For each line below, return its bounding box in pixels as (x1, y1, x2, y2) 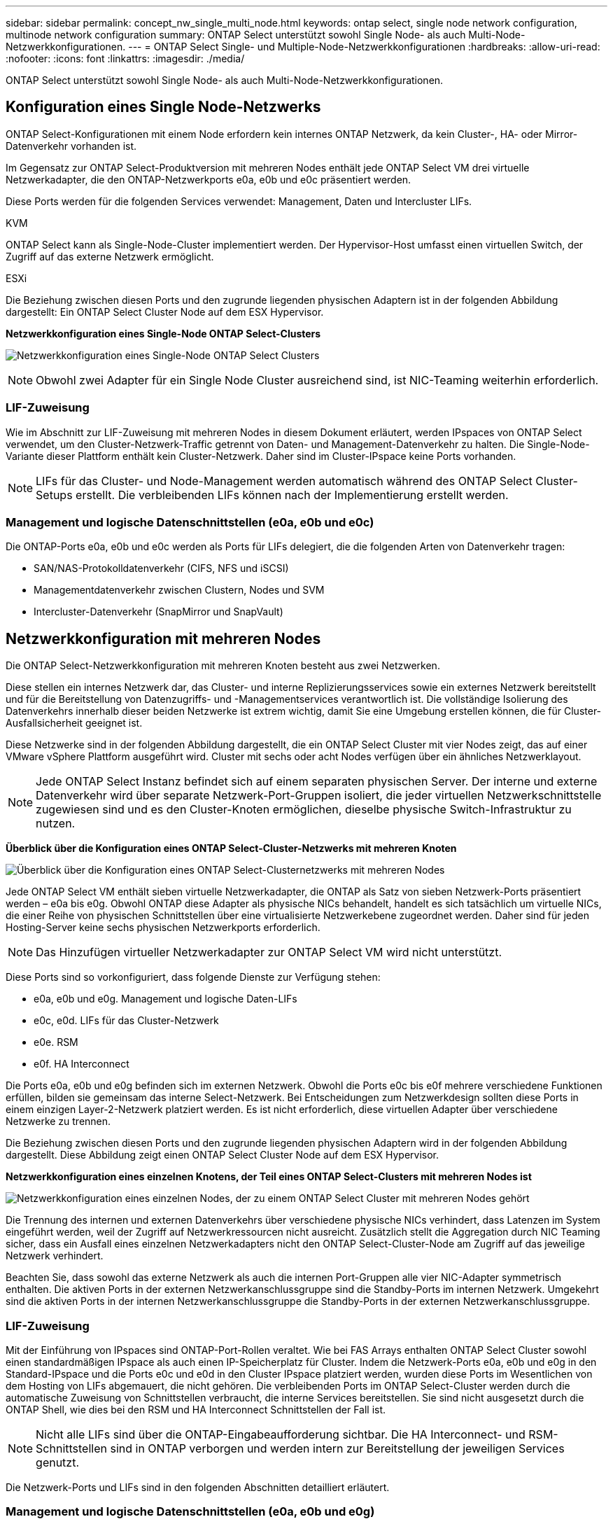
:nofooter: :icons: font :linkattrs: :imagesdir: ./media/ (6, 53, 245, 64)
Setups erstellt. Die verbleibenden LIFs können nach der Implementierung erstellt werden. (36, 487, 509, 502)
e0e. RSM (34, 1036, 78, 1049)
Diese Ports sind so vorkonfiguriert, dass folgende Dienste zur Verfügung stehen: (6, 971, 381, 984)
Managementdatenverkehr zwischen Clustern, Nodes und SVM (34, 584, 325, 596)
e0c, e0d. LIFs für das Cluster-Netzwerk (34, 1014, 219, 1027)
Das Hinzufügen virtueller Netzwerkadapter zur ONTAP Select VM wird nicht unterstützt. (36, 945, 502, 960)
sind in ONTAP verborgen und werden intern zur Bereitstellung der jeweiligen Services (110, 1441, 565, 1455)
